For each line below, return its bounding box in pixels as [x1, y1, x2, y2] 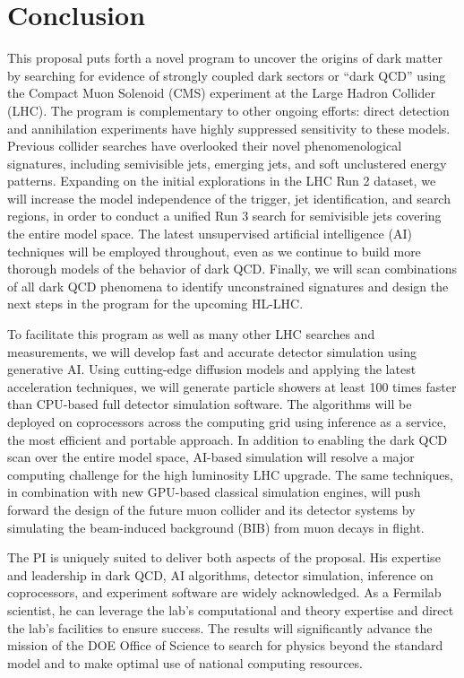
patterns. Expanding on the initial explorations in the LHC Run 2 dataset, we [7, 171, 436, 190]
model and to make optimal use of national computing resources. [7, 653, 363, 672]
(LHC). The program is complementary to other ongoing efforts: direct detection [7, 100, 450, 119]
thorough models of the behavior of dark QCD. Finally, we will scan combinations [7, 259, 458, 278]
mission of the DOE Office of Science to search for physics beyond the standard [7, 636, 443, 655]
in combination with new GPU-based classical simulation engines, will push [7, 482, 421, 501]
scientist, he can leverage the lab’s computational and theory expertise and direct [7, 600, 454, 619]
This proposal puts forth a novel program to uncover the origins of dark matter [7, 48, 443, 67]
